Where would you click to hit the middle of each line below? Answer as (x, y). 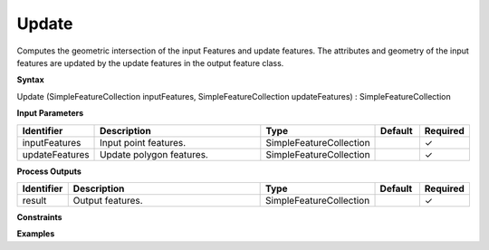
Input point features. (143, 142)
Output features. (108, 200)
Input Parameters (50, 113)
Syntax (30, 80)
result (34, 200)
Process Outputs (49, 171)
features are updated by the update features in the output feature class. (150, 62)
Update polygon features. (154, 154)
